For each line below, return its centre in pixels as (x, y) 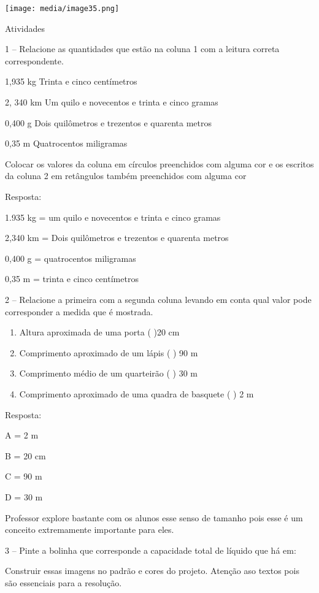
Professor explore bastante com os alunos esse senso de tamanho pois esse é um (154, 517)
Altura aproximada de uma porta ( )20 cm (99, 332)
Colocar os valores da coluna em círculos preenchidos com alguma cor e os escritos (159, 163)
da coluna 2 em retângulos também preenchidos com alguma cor (126, 176)
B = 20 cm (25, 455)
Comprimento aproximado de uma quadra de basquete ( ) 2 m (136, 393)
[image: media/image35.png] (62, 9)
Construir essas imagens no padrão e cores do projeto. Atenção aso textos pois (152, 571)
